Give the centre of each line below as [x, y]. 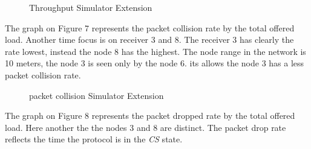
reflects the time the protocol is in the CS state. [94, 139]
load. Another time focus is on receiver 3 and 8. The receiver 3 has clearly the [149, 40]
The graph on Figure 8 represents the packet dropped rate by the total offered [150, 116]
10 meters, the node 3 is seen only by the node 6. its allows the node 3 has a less [155, 63]
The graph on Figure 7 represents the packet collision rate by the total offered [150, 27]
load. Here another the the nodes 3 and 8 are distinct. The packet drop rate [146, 127]
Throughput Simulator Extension [91, 7]
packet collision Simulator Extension [97, 95]
